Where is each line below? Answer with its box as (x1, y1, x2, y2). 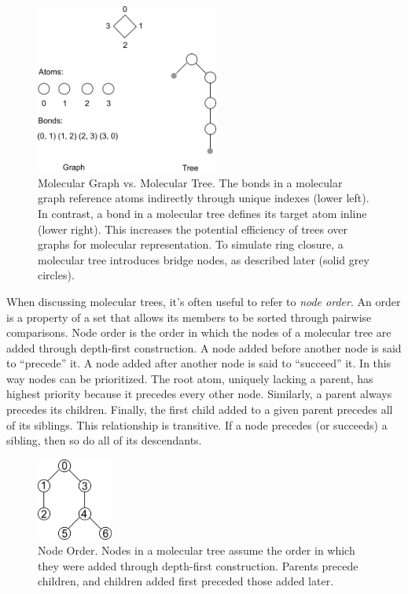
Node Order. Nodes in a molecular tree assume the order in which (38, 542, 355, 559)
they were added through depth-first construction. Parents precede (38, 557, 358, 574)
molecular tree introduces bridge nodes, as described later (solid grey (38, 251, 369, 267)
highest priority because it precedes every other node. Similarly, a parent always (6, 386, 392, 402)
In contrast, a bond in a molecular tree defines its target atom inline (38, 205, 367, 221)
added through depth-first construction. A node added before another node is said (6, 339, 402, 356)
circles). (38, 267, 75, 283)
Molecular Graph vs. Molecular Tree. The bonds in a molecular (38, 174, 343, 190)
